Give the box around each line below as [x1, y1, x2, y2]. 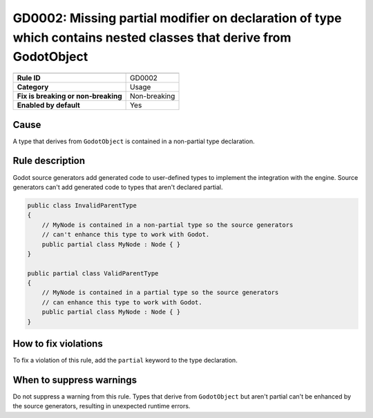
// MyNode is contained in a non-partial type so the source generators [41, 221, 294, 228]
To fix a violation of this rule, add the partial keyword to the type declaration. [12, 356, 238, 365]
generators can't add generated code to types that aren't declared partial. [12, 183, 224, 191]
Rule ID [17, 73, 41, 83]
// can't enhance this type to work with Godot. [41, 230, 210, 239]
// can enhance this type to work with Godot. [41, 298, 203, 306]
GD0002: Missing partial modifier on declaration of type [12, 10, 342, 26]
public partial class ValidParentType [27, 269, 159, 277]
